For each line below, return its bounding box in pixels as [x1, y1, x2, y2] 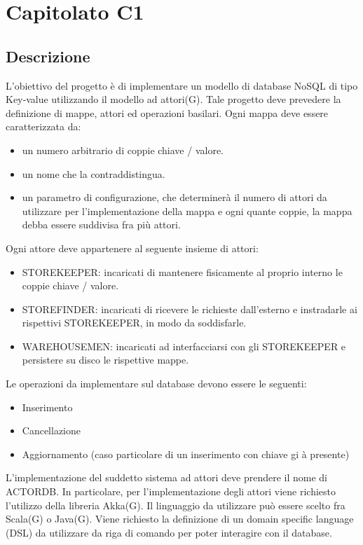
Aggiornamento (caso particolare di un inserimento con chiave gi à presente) [22, 446, 350, 461]
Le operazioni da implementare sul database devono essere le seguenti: [6, 376, 307, 391]
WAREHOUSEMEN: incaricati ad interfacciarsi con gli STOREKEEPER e [22, 338, 346, 353]
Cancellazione [22, 423, 81, 438]
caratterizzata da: [6, 119, 81, 134]
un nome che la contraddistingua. [22, 166, 165, 181]
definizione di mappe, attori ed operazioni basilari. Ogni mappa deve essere [6, 105, 329, 120]
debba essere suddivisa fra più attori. [22, 217, 181, 232]
